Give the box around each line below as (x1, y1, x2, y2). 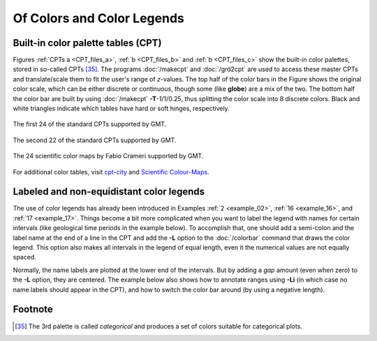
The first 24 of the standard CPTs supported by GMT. (13, 120, 167, 128)
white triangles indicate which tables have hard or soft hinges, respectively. (13, 105, 230, 113)
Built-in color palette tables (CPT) (13, 37, 162, 49)
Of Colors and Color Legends (13, 10, 184, 26)
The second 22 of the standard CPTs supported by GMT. (13, 136, 177, 144)
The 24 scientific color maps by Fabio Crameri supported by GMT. (13, 152, 204, 160)
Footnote (13, 303, 54, 315)
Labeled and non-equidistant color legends (13, 185, 205, 198)
